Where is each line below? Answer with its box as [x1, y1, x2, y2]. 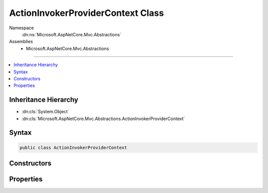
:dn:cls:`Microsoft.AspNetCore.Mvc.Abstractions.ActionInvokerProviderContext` [21, 116, 185, 122]
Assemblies [9, 39, 33, 45]
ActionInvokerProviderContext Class [9, 7, 164, 18]
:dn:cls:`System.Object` [21, 109, 69, 115]
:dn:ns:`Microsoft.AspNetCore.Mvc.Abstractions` [21, 31, 122, 37]
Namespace [9, 25, 34, 31]
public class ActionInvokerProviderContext [19, 144, 128, 150]
